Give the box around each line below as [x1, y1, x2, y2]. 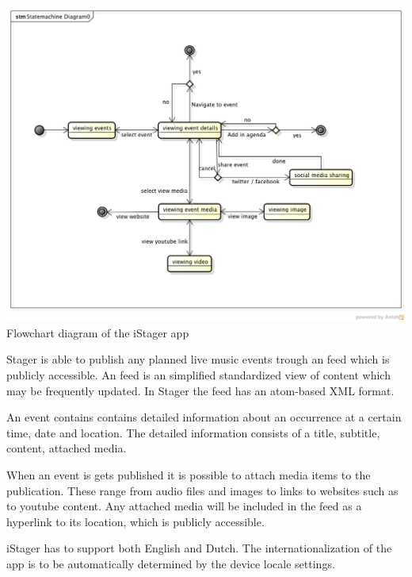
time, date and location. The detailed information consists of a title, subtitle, [6, 424, 380, 440]
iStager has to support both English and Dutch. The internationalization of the [6, 540, 392, 556]
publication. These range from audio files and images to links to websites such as [6, 482, 399, 498]
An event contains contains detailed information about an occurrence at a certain [6, 409, 402, 425]
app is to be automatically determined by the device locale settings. [6, 555, 335, 571]
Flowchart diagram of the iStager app [6, 324, 189, 340]
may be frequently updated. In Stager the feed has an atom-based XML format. [6, 382, 395, 398]
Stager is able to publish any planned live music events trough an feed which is [6, 351, 390, 367]
